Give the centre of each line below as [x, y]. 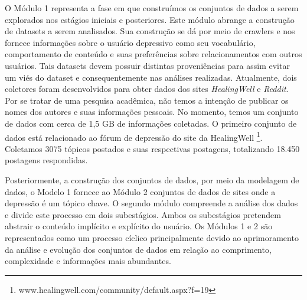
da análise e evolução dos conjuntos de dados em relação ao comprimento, [138, 249]
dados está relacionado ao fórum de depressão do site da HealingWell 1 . [134, 136]
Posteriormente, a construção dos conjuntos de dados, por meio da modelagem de [152, 179]
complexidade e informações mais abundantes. [88, 261]
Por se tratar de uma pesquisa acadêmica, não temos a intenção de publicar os [147, 100]
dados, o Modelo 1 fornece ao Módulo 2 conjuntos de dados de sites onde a [140, 191]
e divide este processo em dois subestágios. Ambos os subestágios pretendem [143, 214]
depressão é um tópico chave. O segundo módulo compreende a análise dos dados [151, 203]
